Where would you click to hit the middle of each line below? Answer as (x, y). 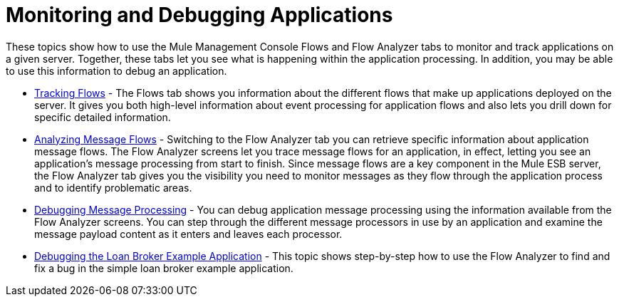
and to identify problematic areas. (113, 187)
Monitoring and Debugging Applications (199, 15)
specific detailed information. (103, 117)
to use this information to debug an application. (116, 71)
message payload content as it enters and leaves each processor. (188, 234)
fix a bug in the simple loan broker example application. (164, 268)
